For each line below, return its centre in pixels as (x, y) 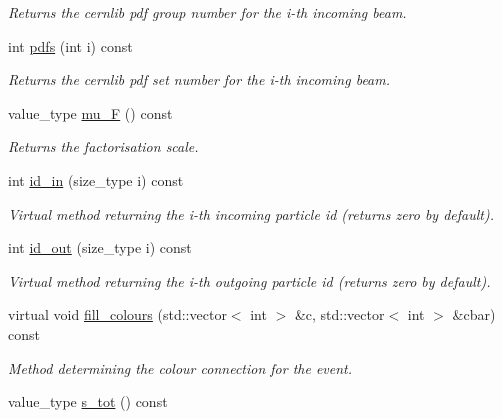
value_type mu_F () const (90, 112)
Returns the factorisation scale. (103, 146)
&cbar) (474, 314)
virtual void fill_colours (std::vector (117, 314)
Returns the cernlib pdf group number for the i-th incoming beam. (207, 12)
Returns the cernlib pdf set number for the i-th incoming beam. (199, 79)
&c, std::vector (339, 314)
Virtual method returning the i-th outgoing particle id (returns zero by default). (249, 280)
